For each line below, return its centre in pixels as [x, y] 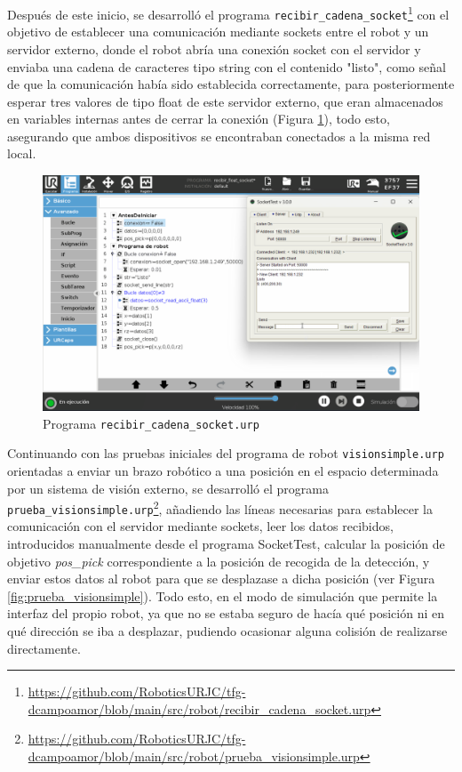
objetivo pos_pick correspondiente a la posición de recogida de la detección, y [219, 561]
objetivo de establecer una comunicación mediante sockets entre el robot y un [218, 32]
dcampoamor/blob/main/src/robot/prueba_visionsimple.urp [194, 756]
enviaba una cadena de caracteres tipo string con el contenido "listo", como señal [227, 66]
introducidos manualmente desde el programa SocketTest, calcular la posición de [226, 544]
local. [22, 153]
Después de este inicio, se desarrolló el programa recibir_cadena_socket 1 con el [228, 13]
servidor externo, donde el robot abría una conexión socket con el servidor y [214, 48]
